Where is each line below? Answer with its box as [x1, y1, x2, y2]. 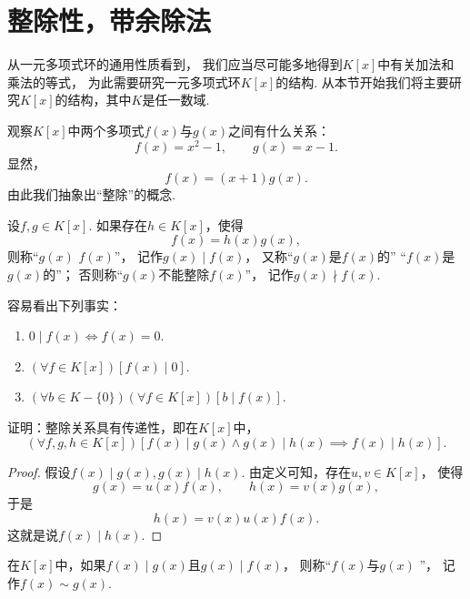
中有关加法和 [377, 55, 455, 74]
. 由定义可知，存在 [241, 462, 351, 481]
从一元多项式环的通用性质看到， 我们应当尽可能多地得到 [7, 55, 343, 74]
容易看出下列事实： [7, 295, 122, 314]
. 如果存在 [88, 215, 148, 234]
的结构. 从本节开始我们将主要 [275, 72, 449, 91]
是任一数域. [142, 90, 210, 109]
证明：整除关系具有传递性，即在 [7, 417, 198, 436]
